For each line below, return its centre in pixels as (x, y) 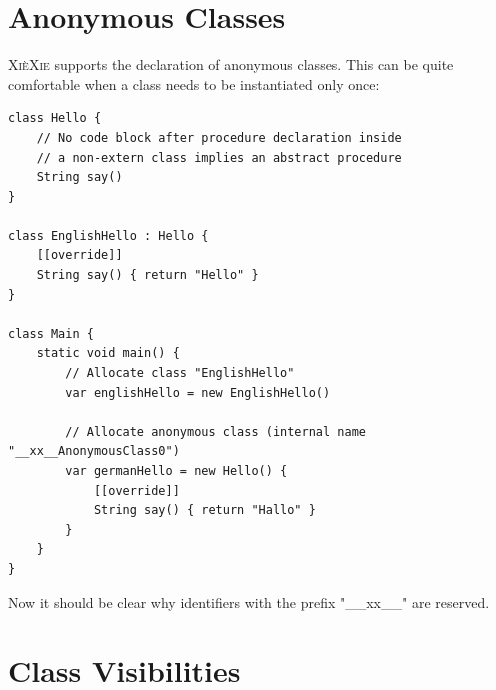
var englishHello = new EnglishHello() (198, 392)
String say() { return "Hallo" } (204, 510)
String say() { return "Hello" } (147, 275)
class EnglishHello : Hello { (108, 235)
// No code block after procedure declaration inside (219, 137)
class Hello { (55, 118)
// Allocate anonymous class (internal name (215, 431)
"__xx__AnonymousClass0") (94, 451)
